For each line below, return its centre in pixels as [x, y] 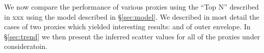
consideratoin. [26, 46]
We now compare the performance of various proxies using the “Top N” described [131, 7]
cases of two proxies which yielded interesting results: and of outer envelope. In [127, 26]
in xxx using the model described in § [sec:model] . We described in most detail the [132, 16]
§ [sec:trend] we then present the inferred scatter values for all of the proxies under [132, 36]
